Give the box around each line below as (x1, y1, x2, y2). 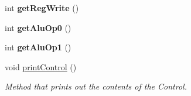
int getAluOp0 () (5, 21, 71, 33)
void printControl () (5, 60, 77, 73)
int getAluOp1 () (5, 41, 71, 53)
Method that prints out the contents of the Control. (5, 80, 187, 92)
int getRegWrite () (5, 2, 79, 13)
